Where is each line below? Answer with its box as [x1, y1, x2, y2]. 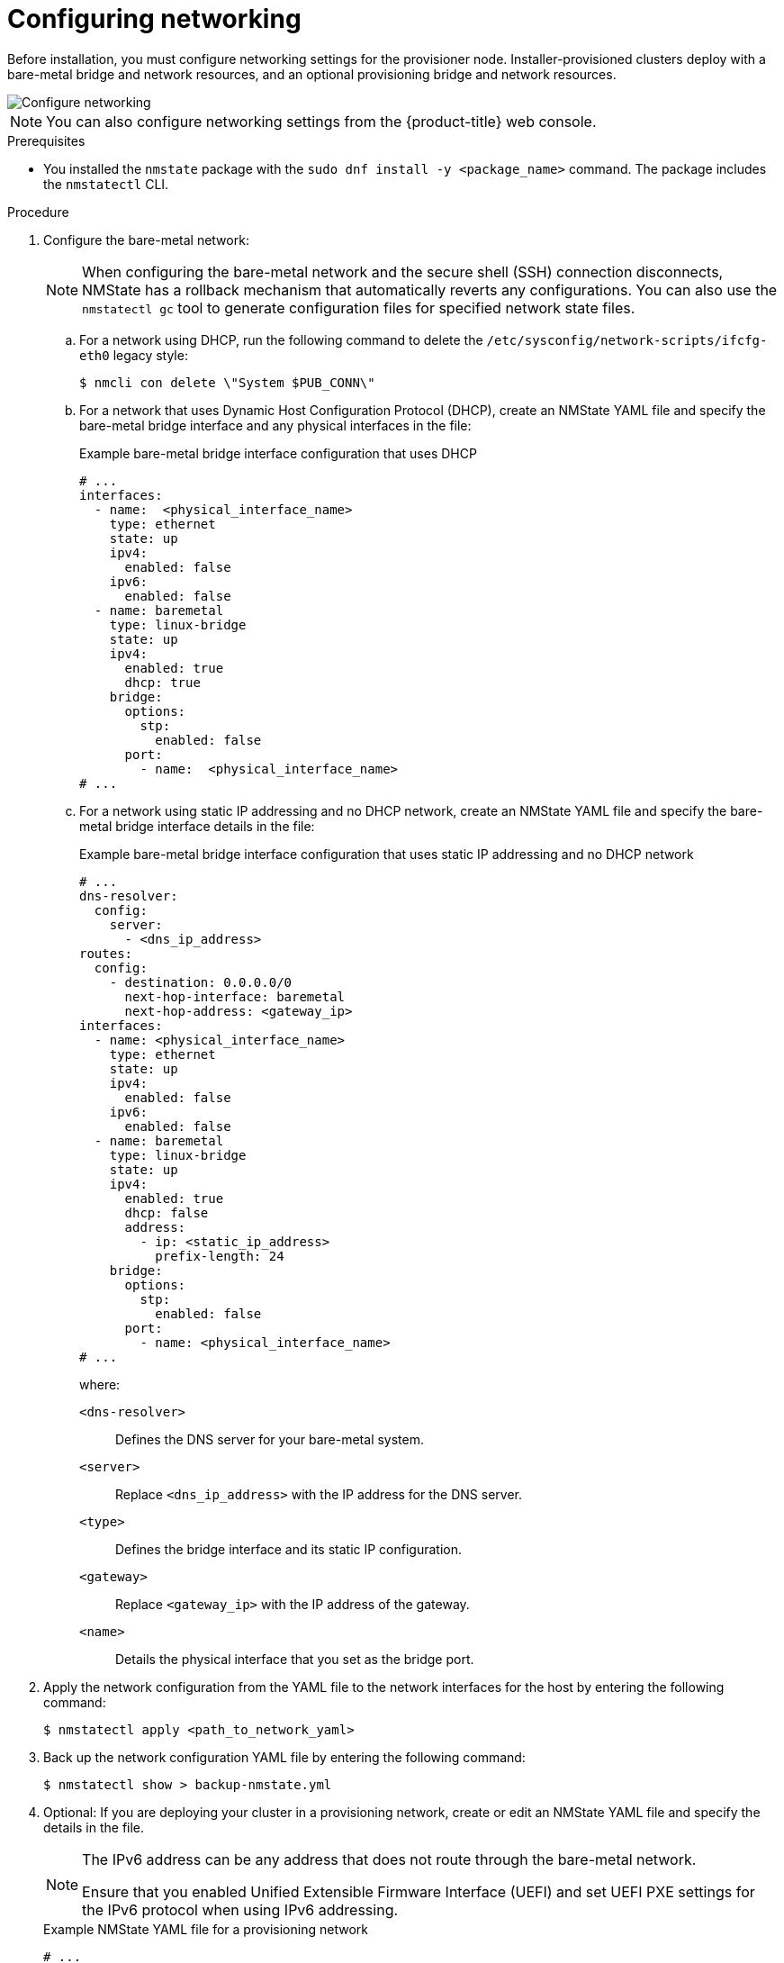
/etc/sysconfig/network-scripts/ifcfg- [486, 332, 768, 348]
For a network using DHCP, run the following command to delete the [79, 331, 483, 348]
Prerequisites [7, 132, 86, 149]
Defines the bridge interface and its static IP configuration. [115, 1541, 463, 1557]
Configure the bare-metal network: [43, 231, 249, 248]
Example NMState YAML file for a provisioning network [43, 1921, 368, 1937]
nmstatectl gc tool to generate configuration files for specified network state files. [82, 298, 635, 317]
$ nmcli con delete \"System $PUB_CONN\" [79, 375, 375, 390]
